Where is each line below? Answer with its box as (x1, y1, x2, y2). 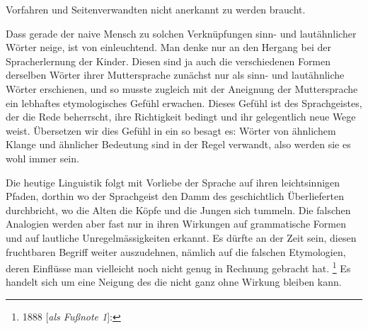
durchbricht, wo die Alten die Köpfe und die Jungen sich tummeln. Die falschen (6, 202, 351, 217)
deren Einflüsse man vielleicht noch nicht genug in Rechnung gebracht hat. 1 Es (6, 259, 351, 275)
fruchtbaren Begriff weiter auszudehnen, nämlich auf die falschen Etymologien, (6, 244, 346, 259)
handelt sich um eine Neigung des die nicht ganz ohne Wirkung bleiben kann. (6, 274, 342, 289)
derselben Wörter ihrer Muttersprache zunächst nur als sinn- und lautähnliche (6, 67, 345, 82)
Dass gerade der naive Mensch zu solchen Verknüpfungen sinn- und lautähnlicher (6, 26, 357, 40)
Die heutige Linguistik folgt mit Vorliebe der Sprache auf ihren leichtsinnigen (6, 174, 340, 189)
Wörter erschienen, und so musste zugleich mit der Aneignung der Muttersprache (6, 81, 358, 96)
